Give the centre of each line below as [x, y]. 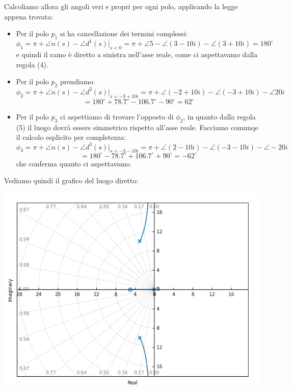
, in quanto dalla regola [219, 117]
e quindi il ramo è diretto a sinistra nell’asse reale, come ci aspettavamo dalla [137, 54]
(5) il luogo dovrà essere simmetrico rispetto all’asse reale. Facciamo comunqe [137, 127]
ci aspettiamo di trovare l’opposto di [117, 117]
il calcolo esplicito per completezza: [71, 137]
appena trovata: [29, 16]
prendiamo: [77, 81]
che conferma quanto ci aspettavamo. [74, 163]
